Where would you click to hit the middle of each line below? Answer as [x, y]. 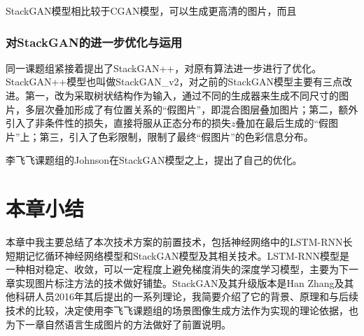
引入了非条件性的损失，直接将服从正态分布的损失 [118, 123]
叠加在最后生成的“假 [282, 123]
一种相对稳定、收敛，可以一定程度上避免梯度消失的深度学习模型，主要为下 [177, 269]
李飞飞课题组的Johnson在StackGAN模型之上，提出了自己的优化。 [154, 160]
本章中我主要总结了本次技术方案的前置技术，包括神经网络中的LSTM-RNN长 [179, 242]
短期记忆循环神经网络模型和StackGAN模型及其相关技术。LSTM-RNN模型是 [177, 255]
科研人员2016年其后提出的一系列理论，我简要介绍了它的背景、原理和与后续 [187, 296]
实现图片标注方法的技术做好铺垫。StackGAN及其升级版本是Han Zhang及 [180, 282]
